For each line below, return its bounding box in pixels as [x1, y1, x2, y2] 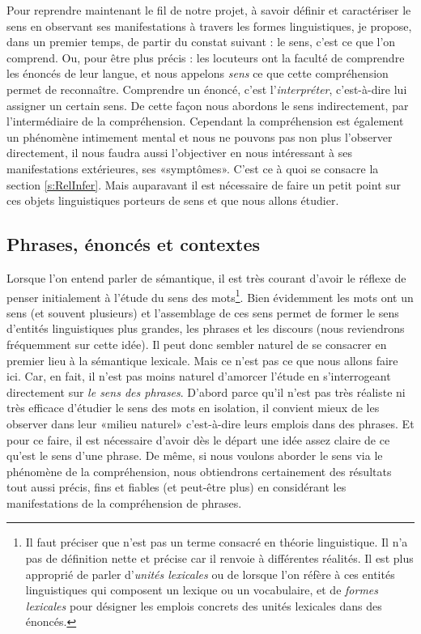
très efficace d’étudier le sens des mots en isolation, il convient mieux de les [6, 399, 380, 416]
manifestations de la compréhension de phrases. [6, 494, 242, 511]
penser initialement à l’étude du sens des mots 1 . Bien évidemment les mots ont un [6, 286, 414, 305]
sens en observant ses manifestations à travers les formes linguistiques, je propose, [6, 17, 412, 34]
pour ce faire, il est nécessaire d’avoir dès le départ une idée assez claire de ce [6, 431, 390, 448]
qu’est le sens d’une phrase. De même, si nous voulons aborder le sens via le [6, 447, 383, 464]
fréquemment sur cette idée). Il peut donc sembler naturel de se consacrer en [6, 335, 387, 352]
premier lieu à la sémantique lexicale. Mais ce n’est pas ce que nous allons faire [6, 351, 398, 368]
